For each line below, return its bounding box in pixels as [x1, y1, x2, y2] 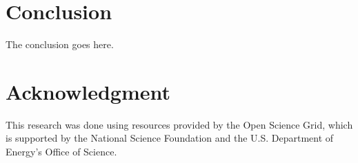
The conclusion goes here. [6, 37, 114, 52]
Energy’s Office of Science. [6, 144, 117, 159]
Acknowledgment [6, 77, 170, 105]
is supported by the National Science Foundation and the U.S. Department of [6, 131, 334, 145]
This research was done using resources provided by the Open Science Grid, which [6, 117, 353, 131]
